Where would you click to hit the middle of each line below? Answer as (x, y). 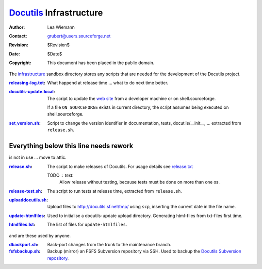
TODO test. (60, 175)
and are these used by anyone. (40, 235)
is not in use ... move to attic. (38, 157)
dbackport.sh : (24, 245)
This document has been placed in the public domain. (101, 63)
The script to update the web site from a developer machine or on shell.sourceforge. (131, 98)
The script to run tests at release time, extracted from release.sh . (115, 191)
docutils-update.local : (32, 92)
